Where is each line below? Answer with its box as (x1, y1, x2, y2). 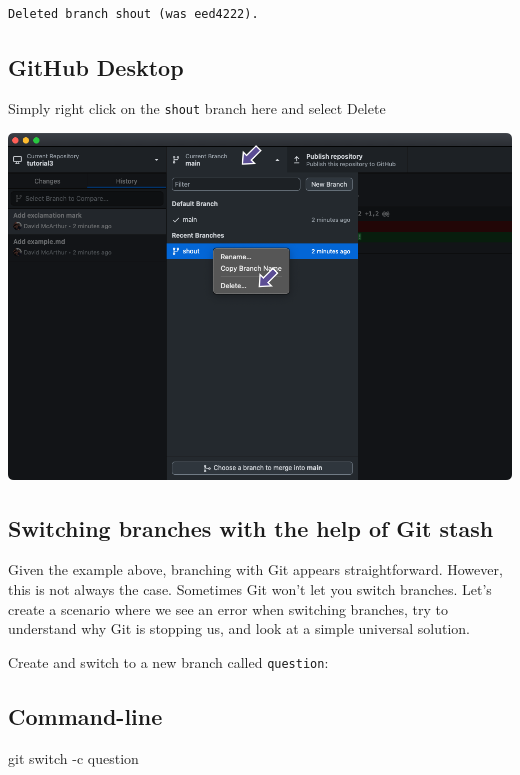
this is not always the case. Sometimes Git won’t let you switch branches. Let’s (8, 578, 492, 599)
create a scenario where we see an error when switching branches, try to (8, 598, 448, 619)
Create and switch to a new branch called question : (8, 651, 329, 672)
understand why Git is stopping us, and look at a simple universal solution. (8, 618, 470, 639)
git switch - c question (8, 747, 139, 768)
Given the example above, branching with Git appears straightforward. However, (8, 559, 503, 580)
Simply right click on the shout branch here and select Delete (8, 98, 386, 119)
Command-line (8, 700, 163, 731)
